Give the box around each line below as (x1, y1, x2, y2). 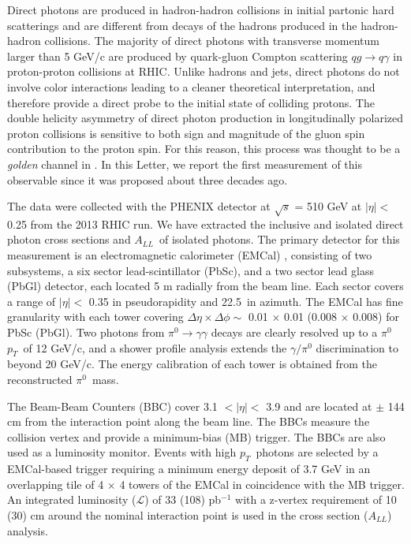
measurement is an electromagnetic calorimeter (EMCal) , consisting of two (7, 247, 372, 263)
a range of (7, 292, 56, 309)
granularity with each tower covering (7, 308, 184, 325)
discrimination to (316, 339, 398, 356)
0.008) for (353, 308, 399, 325)
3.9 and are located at (266, 397, 372, 414)
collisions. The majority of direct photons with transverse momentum (44, 32, 379, 49)
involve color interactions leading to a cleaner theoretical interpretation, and (7, 78, 376, 95)
